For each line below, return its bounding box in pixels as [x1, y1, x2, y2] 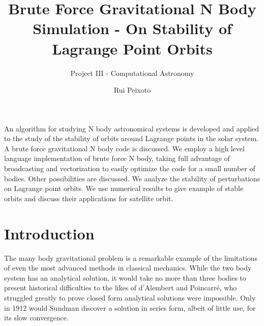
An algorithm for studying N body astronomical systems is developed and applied [4, 123, 259, 133]
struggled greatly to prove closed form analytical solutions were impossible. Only [4, 292, 256, 303]
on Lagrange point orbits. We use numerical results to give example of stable [4, 183, 244, 194]
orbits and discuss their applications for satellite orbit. [4, 193, 173, 203]
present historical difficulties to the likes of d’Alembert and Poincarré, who [4, 282, 237, 293]
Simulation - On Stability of [33, 18, 232, 39]
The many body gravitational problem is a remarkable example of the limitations [4, 252, 258, 263]
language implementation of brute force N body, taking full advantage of [4, 153, 230, 164]
